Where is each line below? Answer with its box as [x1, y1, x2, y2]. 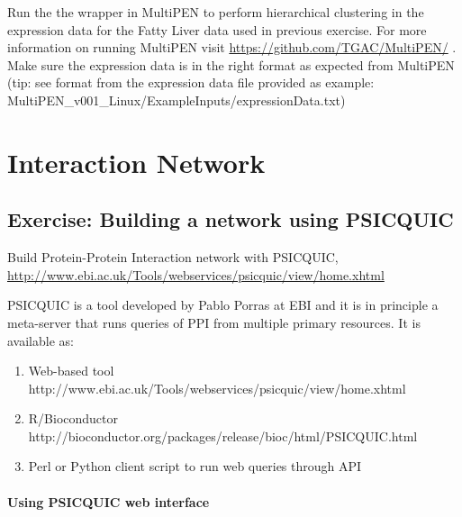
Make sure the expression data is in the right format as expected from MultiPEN [7, 55, 455, 74]
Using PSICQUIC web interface [7, 492, 210, 511]
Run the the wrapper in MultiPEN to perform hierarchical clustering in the [7, 3, 424, 21]
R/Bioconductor [28, 409, 119, 428]
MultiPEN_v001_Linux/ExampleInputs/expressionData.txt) [7, 90, 346, 109]
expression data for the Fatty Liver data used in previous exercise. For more [7, 20, 427, 39]
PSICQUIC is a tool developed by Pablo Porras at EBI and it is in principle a [7, 295, 439, 314]
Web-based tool [28, 361, 114, 380]
